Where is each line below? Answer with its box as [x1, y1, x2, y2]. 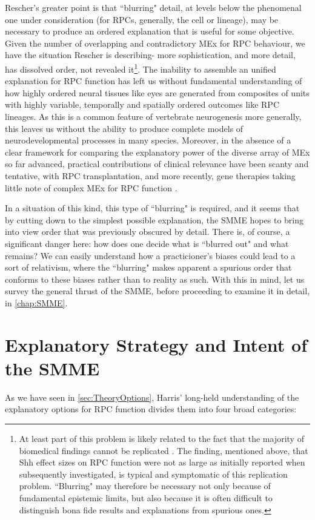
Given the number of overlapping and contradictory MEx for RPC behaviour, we [5, 36, 305, 49]
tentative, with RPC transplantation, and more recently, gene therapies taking [5, 169, 296, 182]
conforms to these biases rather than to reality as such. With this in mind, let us [5, 272, 305, 285]
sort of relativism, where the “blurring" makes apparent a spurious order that [5, 261, 292, 274]
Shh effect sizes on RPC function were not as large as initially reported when [19, 456, 305, 469]
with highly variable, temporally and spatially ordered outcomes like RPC [5, 98, 280, 111]
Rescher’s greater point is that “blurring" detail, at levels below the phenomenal [5, 1, 302, 13]
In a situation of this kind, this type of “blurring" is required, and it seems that [5, 202, 300, 214]
